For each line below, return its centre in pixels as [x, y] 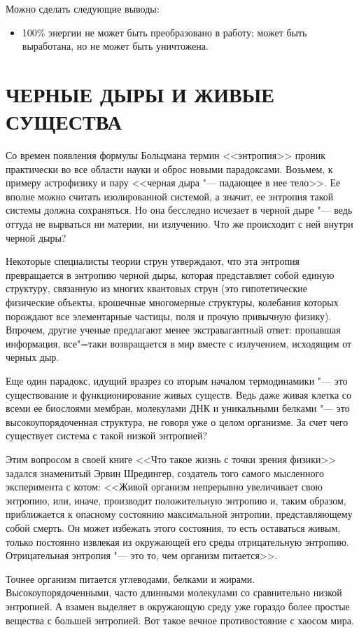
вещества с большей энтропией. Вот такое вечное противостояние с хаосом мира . [180, 620]
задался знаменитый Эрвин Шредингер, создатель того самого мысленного [165, 473]
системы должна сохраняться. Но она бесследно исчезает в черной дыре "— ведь [179, 210]
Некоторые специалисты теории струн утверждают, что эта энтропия [153, 261]
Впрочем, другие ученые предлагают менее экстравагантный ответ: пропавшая [173, 330]
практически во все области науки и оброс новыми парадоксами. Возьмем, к [169, 169]
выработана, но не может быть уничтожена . [115, 46]
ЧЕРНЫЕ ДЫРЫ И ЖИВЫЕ [140, 94]
